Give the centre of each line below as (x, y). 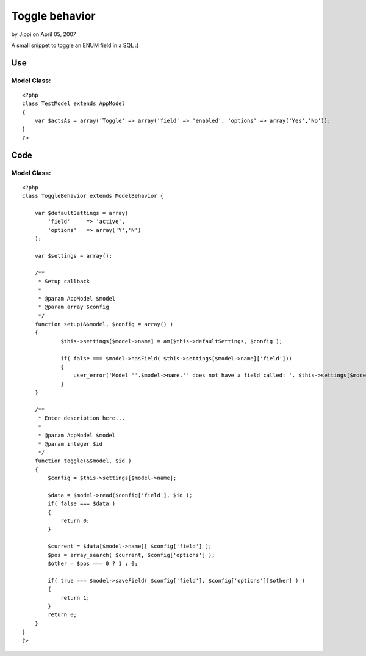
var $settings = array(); (74, 256)
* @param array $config (74, 307)
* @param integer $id (70, 444)
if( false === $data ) (82, 504)
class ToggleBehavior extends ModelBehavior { (93, 196)
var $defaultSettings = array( (81, 213)
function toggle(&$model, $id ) (83, 461)
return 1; (75, 598)
